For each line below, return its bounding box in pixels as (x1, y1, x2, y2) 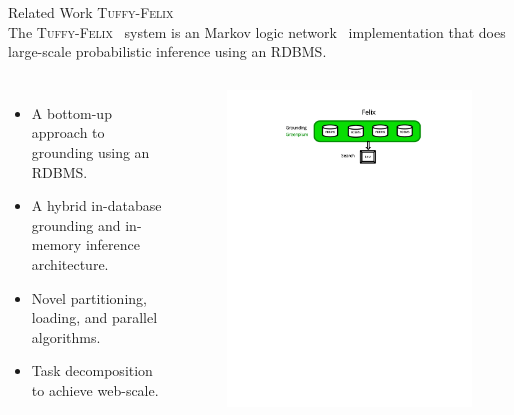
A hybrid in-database (31, 195, 162, 216)
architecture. (31, 253, 109, 274)
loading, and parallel (31, 307, 158, 328)
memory (31, 234, 82, 255)
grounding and (31, 214, 121, 235)
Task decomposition (31, 360, 153, 381)
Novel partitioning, (31, 287, 147, 308)
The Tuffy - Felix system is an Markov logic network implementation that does (8, 21, 506, 42)
